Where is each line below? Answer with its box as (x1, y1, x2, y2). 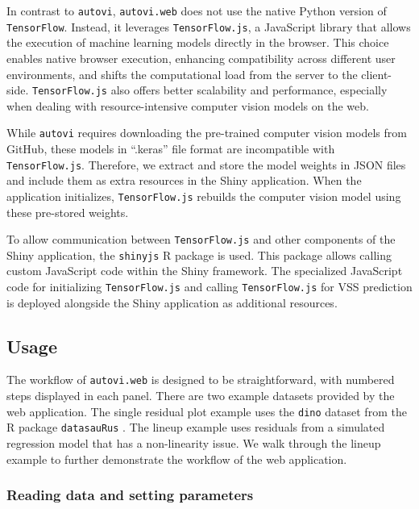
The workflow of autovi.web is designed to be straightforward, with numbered (6, 371, 395, 388)
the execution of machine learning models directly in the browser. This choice (6, 34, 389, 51)
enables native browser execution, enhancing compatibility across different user (6, 49, 396, 66)
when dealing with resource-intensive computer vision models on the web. (6, 97, 369, 114)
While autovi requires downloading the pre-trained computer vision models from (6, 124, 407, 141)
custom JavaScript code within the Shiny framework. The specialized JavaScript (6, 262, 403, 279)
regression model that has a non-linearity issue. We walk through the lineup (6, 435, 381, 452)
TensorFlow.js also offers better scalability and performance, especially (31, 81, 388, 98)
